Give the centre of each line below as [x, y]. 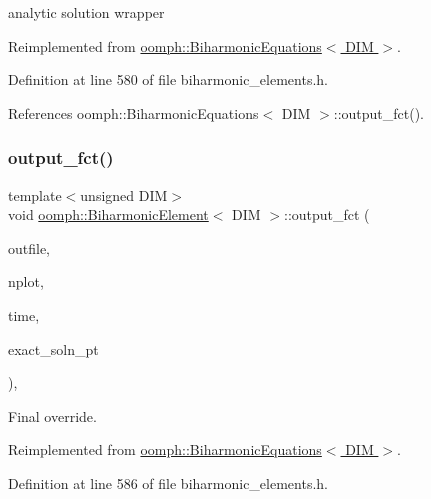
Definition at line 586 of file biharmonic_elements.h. [168, 482]
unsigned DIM [124, 194]
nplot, [26, 281]
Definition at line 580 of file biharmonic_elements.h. [168, 79]
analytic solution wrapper [86, 12]
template [35, 194]
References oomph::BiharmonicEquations [133, 112]
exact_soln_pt [53, 348]
